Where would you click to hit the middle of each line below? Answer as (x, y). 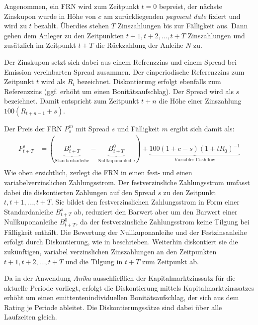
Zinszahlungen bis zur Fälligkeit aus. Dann (183, 26)
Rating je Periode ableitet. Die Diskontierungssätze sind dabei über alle (113, 307)
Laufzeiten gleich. (31, 317)
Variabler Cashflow (195, 160)
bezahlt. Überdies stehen (72, 26)
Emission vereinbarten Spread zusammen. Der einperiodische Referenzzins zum (124, 71)
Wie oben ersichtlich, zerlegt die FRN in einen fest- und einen (98, 172)
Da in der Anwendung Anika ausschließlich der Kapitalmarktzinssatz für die (120, 278)
